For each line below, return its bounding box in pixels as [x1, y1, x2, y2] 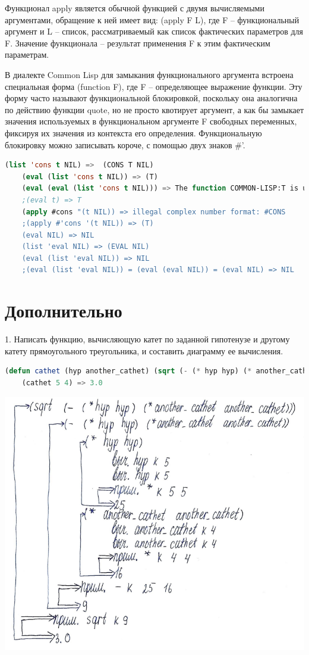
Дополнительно [5, 298, 122, 323]
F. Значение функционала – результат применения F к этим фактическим [5, 36, 270, 49]
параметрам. [5, 48, 49, 61]
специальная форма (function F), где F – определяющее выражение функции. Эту [5, 80, 302, 92]
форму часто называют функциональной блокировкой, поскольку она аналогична [5, 92, 298, 104]
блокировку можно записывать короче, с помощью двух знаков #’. [5, 138, 245, 151]
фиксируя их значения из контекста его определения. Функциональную [5, 126, 262, 139]
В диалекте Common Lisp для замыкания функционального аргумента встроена [5, 68, 294, 80]
